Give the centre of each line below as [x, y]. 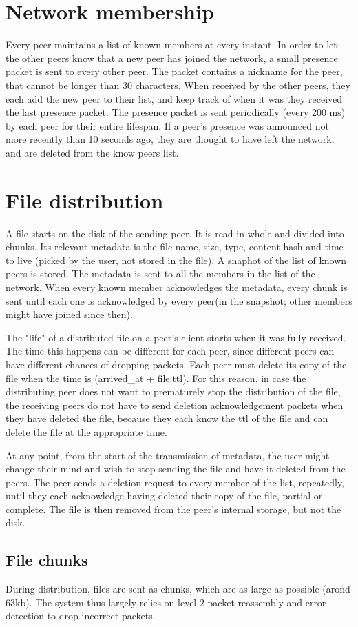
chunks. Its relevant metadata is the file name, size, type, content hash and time [175, 247]
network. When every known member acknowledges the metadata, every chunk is [177, 287]
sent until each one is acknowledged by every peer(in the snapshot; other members [179, 300]
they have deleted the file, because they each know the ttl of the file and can [167, 418]
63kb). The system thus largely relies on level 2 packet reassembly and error [166, 602]
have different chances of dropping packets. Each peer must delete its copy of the [176, 364]
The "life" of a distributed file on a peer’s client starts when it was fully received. [176, 337]
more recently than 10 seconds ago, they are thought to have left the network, [170, 139]
